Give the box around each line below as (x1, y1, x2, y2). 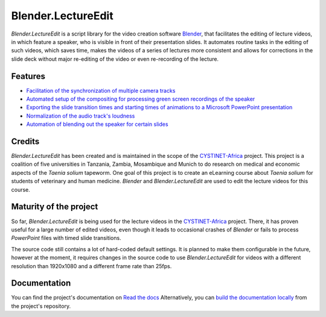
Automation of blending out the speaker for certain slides (26, 121, 168, 128)
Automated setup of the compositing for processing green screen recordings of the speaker (26, 95, 255, 102)
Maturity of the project (11, 202, 98, 212)
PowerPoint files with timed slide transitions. (11, 234, 121, 242)
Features (11, 71, 45, 81)
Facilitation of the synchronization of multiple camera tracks (26, 87, 176, 94)
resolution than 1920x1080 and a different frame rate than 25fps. (11, 262, 172, 269)
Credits (11, 136, 40, 146)
